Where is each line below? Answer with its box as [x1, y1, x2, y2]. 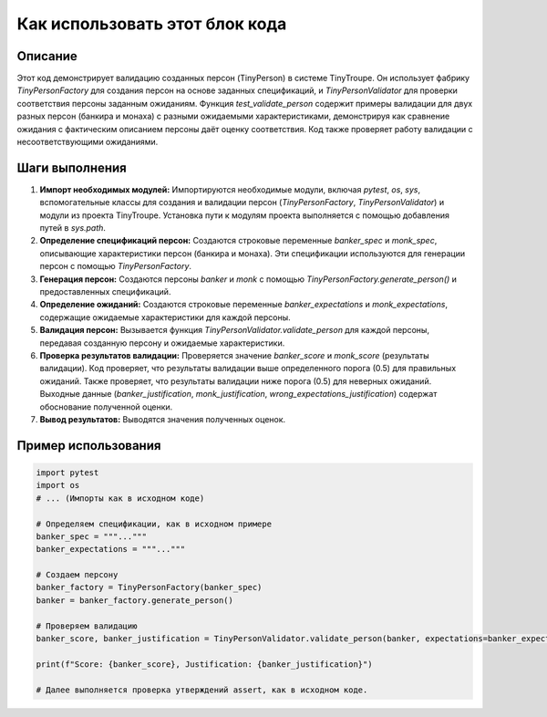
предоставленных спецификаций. [39, 286, 171, 297]
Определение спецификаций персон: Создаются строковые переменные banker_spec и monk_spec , [39, 235, 438, 246]
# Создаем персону [36, 570, 119, 580]
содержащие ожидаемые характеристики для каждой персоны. [39, 311, 291, 323]
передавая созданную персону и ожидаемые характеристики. [39, 338, 285, 348]
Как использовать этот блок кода [16, 14, 287, 34]
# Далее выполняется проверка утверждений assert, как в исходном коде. [36, 684, 368, 695]
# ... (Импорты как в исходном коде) [36, 493, 205, 504]
